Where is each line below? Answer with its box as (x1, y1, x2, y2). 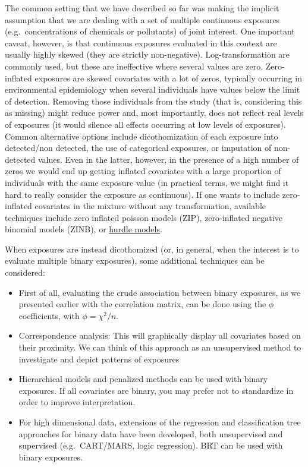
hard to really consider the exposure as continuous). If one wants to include (5, 188, 280, 200)
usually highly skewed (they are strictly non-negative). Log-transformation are (5, 48, 290, 61)
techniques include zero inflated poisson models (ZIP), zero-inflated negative (5, 211, 282, 223)
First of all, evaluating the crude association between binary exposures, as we (18, 286, 301, 298)
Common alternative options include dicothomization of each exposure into (5, 130, 278, 142)
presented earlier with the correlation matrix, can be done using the (18, 298, 266, 310)
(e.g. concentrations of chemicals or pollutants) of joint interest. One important (5, 25, 295, 37)
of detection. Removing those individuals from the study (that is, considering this (5, 94, 302, 107)
